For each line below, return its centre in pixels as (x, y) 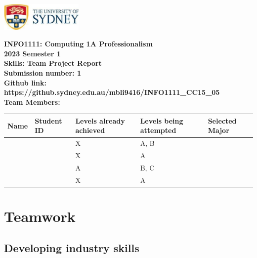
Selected (222, 120)
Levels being (162, 120)
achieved (90, 130)
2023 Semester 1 (32, 53)
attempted (158, 130)
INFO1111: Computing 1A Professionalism (78, 44)
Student (48, 120)
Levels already (100, 120)
